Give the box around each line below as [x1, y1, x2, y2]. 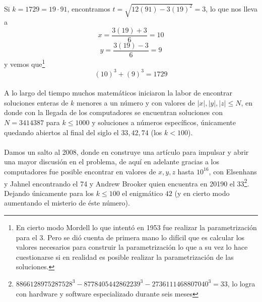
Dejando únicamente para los [4, 187, 94, 198]
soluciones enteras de [4, 97, 69, 108]
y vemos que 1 [4, 57, 45, 69]
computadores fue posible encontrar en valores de [4, 166, 156, 176]
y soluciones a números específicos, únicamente [92, 117, 236, 127]
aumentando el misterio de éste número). [4, 197, 130, 208]
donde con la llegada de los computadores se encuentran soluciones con [4, 107, 223, 118]
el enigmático [122, 187, 163, 198]
